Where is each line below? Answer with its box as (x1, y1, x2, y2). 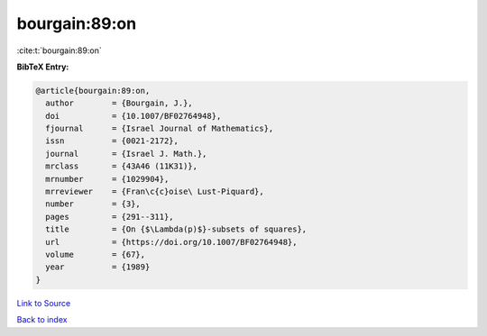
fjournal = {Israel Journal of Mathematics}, (45, 123, 274, 134)
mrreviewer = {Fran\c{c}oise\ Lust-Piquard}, (45, 186, 265, 197)
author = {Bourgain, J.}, (45, 98, 193, 108)
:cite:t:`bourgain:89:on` (16, 45, 103, 56)
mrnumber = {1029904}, (45, 174, 170, 184)
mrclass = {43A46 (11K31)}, (45, 161, 198, 171)
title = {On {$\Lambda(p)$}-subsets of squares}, (45, 224, 308, 234)
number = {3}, (45, 199, 142, 209)
